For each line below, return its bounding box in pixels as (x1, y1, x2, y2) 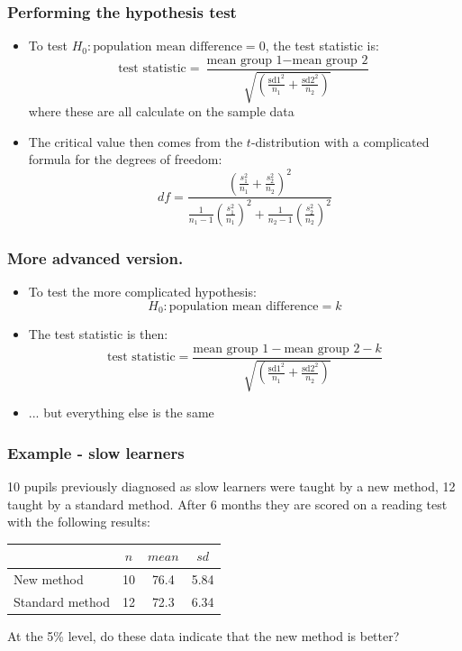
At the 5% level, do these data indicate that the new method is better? (7, 627, 400, 646)
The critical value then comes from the (28, 132, 243, 151)
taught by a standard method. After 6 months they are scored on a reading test (7, 494, 448, 513)
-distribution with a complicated (250, 132, 430, 151)
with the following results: (7, 512, 150, 531)
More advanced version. (7, 246, 184, 269)
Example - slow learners (7, 441, 185, 463)
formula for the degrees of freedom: (28, 150, 222, 169)
